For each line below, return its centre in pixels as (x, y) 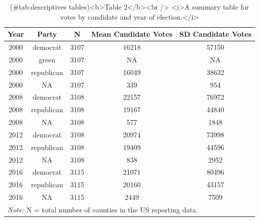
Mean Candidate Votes (132, 34)
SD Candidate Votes (215, 34)
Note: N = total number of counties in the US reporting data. (103, 209)
